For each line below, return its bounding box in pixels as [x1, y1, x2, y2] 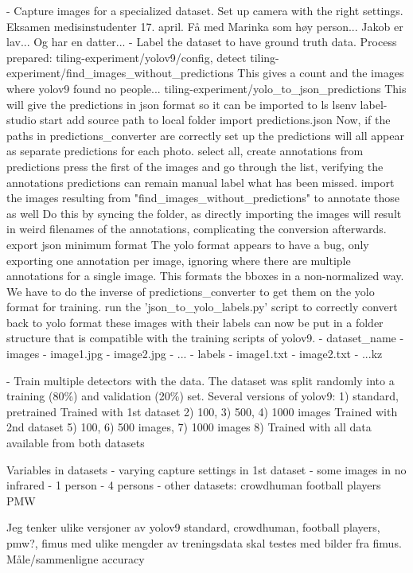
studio [6, 111, 37, 128]
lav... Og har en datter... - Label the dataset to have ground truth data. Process [6, 33, 397, 50]
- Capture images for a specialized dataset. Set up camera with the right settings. [6, 2, 403, 18]
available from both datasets [6, 435, 145, 451]
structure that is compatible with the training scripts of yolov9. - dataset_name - [6, 329, 404, 346]
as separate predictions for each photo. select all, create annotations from [6, 142, 364, 159]
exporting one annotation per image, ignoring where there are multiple [6, 251, 351, 268]
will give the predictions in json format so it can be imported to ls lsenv [6, 95, 357, 112]
